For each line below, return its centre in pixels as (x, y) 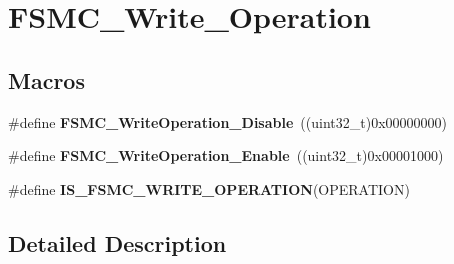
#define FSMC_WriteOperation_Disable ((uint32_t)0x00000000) (227, 121)
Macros (46, 79)
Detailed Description (117, 242)
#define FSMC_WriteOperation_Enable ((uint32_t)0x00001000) (226, 155)
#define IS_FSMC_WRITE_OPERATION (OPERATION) (209, 188)
